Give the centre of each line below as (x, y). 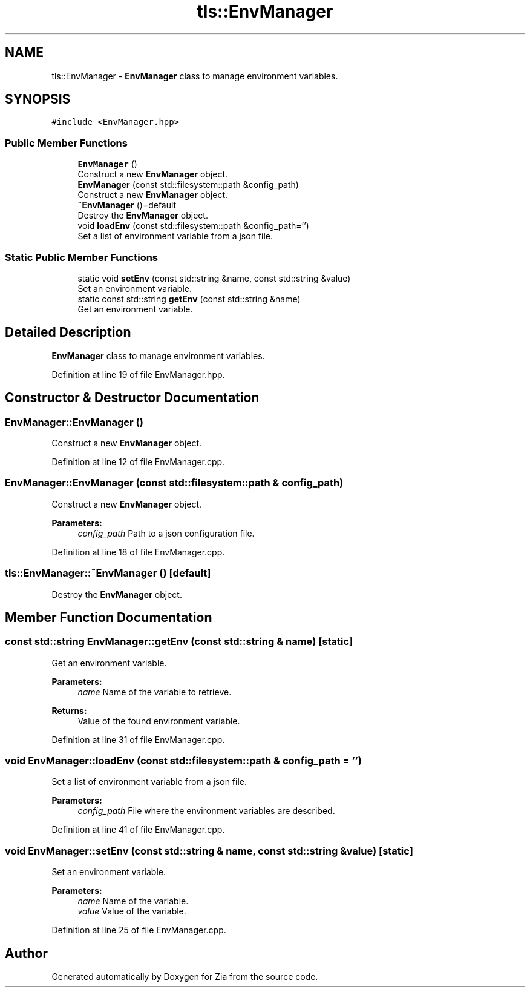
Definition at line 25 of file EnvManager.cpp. (139, 930)
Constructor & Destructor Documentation (132, 398)
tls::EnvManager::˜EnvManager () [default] (108, 573)
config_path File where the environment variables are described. (206, 811)
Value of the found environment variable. (159, 721)
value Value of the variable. (132, 911)
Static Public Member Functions (82, 257)
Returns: (69, 710)
